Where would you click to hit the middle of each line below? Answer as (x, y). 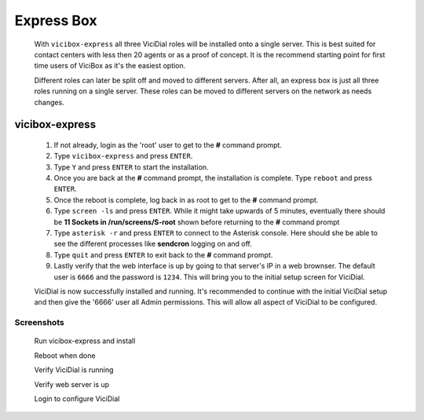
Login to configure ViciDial (77, 398)
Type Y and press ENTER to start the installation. (131, 167)
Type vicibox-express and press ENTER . (123, 156)
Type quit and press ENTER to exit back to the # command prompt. (163, 254)
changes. (49, 102)
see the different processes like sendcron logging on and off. (153, 244)
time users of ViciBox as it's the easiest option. (110, 66)
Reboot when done (65, 355)
